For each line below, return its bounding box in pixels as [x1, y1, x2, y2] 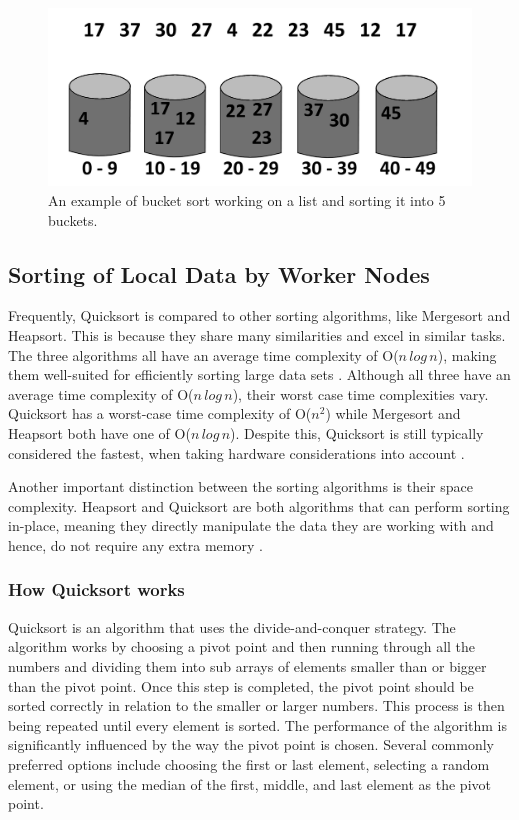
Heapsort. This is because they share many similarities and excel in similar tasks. [8, 325, 506, 346]
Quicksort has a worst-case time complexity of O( [8, 403, 312, 424]
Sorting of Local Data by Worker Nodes [8, 258, 430, 289]
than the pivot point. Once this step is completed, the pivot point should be [8, 675, 474, 696]
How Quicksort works [8, 577, 185, 602]
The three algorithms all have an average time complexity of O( [8, 344, 399, 365]
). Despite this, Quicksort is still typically [230, 423, 484, 443]
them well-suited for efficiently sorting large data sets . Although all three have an [8, 364, 511, 385]
